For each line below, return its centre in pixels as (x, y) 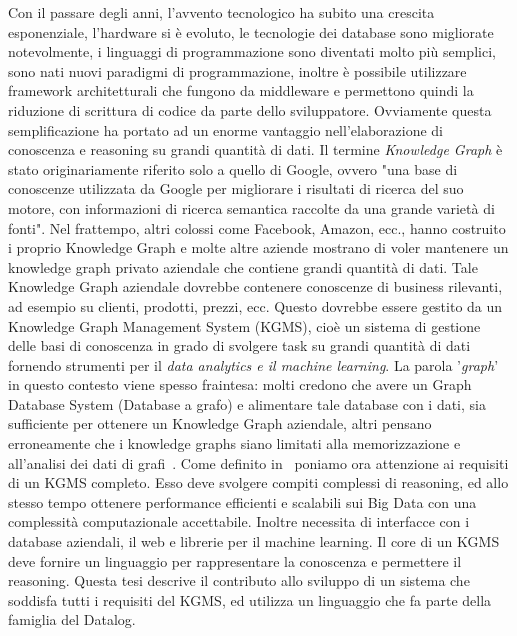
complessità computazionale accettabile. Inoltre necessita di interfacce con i (239, 521)
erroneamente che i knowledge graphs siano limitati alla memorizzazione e (234, 443)
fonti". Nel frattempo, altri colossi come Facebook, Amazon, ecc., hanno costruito (257, 227)
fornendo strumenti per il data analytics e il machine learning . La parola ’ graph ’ (253, 364)
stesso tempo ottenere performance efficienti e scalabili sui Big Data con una (242, 501)
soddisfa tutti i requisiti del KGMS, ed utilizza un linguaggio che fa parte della (250, 599)
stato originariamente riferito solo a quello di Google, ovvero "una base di (233, 168)
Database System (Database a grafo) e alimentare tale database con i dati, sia (247, 403)
